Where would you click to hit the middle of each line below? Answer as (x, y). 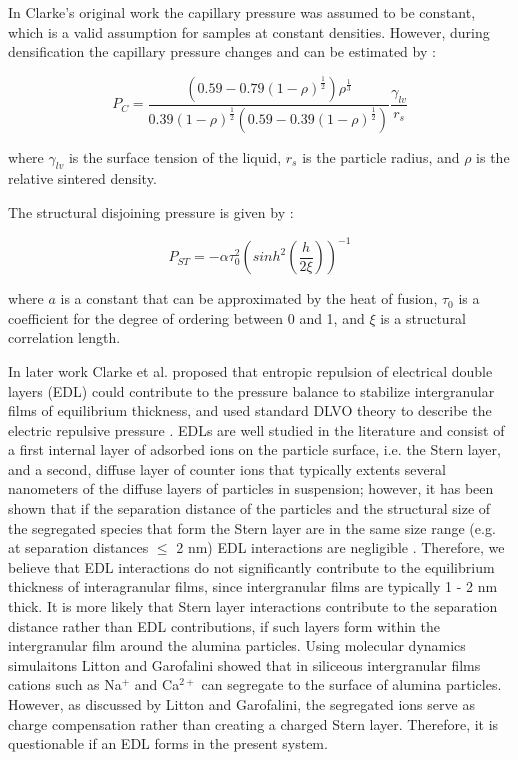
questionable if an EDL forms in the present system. (168, 743)
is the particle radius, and (381, 156)
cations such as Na (65, 684)
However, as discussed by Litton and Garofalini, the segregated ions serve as (241, 704)
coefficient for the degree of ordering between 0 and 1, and (186, 317)
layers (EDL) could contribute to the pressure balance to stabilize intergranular (251, 390)
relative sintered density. (82, 178)
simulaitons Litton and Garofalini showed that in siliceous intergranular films (244, 664)
